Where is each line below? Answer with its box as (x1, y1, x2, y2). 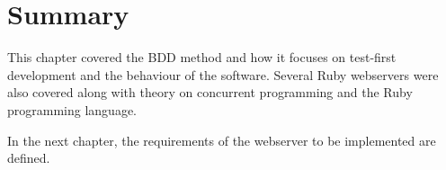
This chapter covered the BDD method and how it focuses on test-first (7, 48, 397, 67)
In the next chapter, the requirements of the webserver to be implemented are (7, 130, 436, 149)
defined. (7, 148, 50, 167)
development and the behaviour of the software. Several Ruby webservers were (7, 65, 439, 84)
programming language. (7, 100, 137, 119)
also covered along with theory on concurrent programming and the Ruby (7, 83, 413, 102)
